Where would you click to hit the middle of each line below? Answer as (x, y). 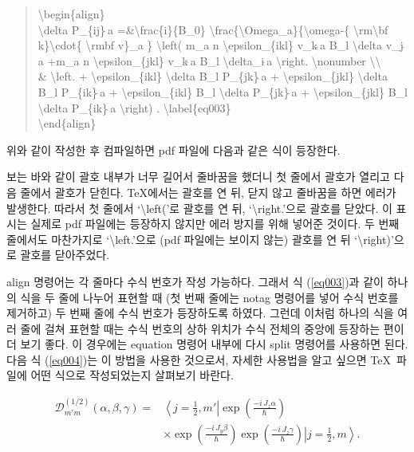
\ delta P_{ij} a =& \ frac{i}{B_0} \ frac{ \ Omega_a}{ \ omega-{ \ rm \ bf (213, 29)
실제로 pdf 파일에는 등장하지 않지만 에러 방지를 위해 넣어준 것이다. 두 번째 (215, 224)
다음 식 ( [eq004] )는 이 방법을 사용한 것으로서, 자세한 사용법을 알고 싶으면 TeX (199, 359)
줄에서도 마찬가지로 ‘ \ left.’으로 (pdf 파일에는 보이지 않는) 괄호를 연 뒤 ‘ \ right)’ (200, 239)
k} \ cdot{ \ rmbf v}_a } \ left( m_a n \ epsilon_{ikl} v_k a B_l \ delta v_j (221, 45)
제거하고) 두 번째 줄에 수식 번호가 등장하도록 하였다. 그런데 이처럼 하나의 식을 (200, 313)
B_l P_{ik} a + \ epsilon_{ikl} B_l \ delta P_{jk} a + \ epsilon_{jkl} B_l (223, 91)
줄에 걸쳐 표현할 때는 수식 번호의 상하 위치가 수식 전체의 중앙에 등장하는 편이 (212, 328)
